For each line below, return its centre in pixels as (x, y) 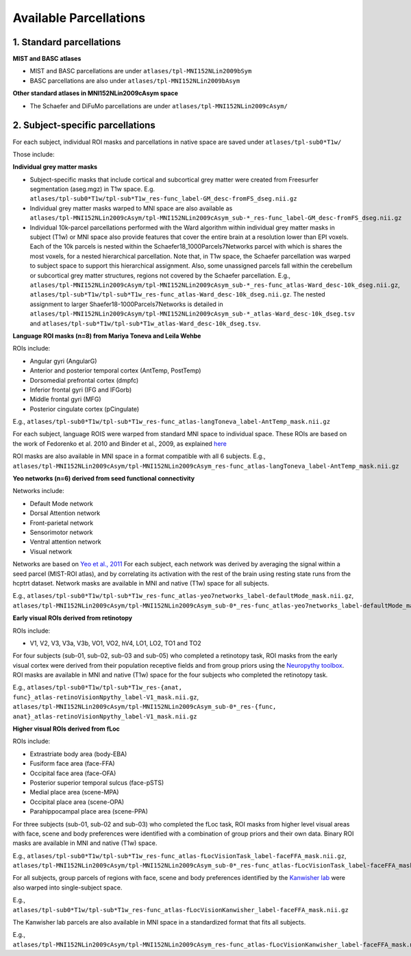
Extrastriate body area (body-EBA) (78, 754)
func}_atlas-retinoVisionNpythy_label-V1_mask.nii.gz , (105, 697)
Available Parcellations (79, 18)
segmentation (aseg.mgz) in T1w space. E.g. (92, 189)
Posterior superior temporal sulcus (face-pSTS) (97, 782)
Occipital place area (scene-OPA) (77, 802)
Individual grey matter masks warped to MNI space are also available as (131, 208)
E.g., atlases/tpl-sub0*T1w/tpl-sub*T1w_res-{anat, (98, 688)
